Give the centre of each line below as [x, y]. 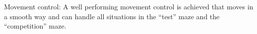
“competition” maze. [35, 26]
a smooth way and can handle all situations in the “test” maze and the [112, 16]
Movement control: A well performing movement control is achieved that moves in [129, 6]
